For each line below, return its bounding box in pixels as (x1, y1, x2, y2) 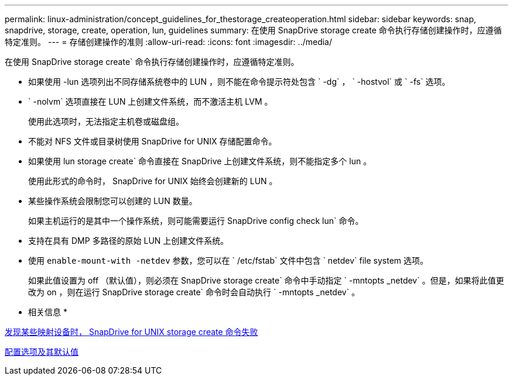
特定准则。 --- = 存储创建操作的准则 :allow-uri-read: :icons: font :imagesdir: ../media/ (5, 37, 333, 47)
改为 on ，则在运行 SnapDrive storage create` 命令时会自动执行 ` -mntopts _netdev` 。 (28, 287, 360, 297)
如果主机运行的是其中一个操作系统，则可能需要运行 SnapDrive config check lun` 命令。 (28, 216, 364, 226)
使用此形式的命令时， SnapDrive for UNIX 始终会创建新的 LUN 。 (28, 176, 278, 186)
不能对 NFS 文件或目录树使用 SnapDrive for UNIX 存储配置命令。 (28, 136, 277, 146)
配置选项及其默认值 (5, 347, 78, 357)
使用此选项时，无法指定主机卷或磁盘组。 (28, 116, 184, 126)
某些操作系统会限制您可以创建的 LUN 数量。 (28, 196, 197, 206)
